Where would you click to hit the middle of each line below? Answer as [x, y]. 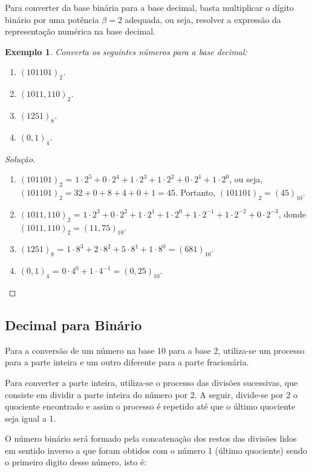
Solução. [20, 158]
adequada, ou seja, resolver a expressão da [203, 19]
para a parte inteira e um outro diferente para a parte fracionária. [127, 362]
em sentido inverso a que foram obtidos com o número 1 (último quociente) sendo [156, 450]
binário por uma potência [52, 19]
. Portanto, [195, 192]
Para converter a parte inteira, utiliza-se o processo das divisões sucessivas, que [151, 382]
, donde [292, 214]
